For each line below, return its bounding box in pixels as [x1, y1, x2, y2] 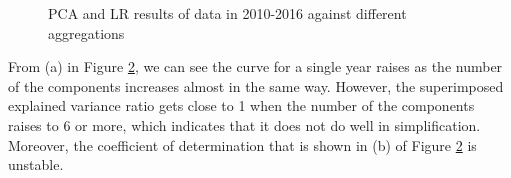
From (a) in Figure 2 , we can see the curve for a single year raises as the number [8, 56, 503, 77]
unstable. [8, 154, 64, 175]
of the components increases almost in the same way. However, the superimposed [8, 75, 504, 96]
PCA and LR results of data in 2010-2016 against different [48, 3, 407, 23]
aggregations [48, 22, 125, 43]
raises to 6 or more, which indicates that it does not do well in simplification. [8, 114, 481, 135]
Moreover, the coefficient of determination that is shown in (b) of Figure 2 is [8, 134, 477, 155]
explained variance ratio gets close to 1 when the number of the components [8, 95, 475, 116]
